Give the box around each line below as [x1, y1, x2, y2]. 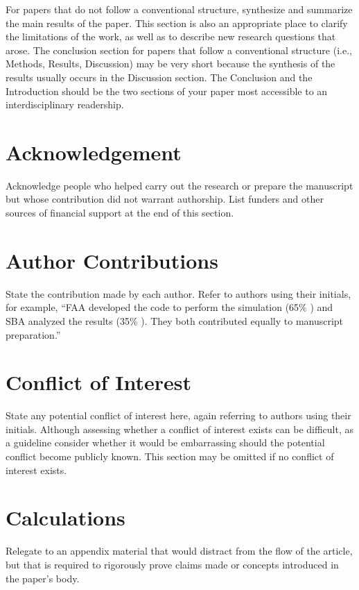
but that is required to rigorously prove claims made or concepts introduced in [6, 557, 339, 571]
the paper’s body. [6, 571, 80, 585]
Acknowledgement [6, 137, 182, 166]
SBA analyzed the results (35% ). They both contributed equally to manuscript [6, 313, 344, 328]
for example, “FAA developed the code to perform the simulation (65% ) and [6, 300, 333, 314]
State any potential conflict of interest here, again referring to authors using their [6, 408, 351, 423]
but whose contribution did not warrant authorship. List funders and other [6, 192, 324, 206]
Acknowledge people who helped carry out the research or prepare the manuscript [6, 178, 353, 192]
